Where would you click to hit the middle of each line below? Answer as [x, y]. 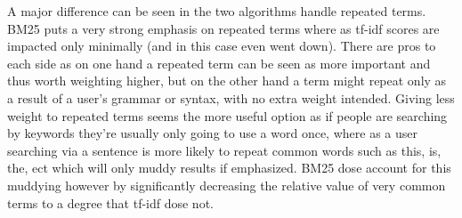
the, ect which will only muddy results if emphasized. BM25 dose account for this [229, 168]
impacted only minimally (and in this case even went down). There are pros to [222, 46]
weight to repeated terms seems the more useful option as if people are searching [227, 115]
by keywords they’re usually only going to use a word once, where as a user [212, 133]
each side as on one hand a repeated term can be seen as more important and [219, 63]
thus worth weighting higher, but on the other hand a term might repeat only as [227, 81]
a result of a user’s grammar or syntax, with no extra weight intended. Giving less [231, 97]
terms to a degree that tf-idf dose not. [110, 202]
